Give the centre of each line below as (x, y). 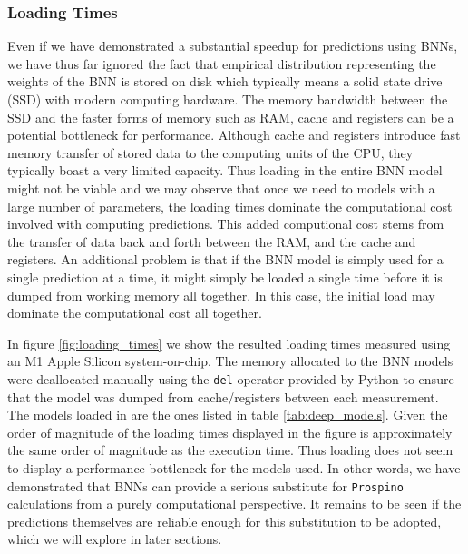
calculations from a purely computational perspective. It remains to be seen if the (234, 504)
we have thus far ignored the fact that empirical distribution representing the (222, 63)
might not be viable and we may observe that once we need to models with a (221, 188)
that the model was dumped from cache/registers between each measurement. (223, 396)
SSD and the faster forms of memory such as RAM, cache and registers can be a (231, 117)
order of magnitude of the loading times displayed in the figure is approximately (230, 432)
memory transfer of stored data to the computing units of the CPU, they (210, 152)
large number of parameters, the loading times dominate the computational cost (230, 206)
